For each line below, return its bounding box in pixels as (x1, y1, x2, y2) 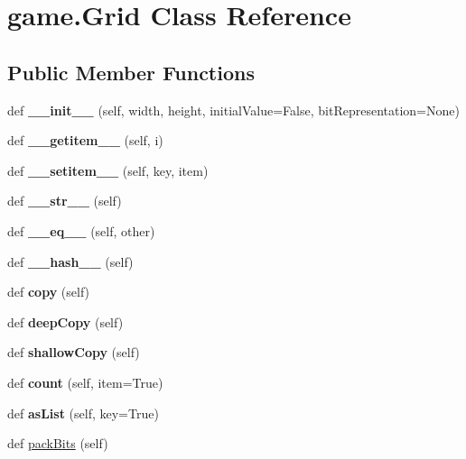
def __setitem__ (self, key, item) (7, 161, 209, 179)
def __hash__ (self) (7, 252, 134, 271)
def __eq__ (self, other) (7, 221, 155, 240)
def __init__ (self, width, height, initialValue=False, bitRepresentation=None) (7, 100, 460, 119)
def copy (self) (7, 282, 90, 301)
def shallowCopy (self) (7, 343, 140, 362)
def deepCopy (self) (7, 312, 124, 331)
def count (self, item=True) (7, 372, 163, 391)
